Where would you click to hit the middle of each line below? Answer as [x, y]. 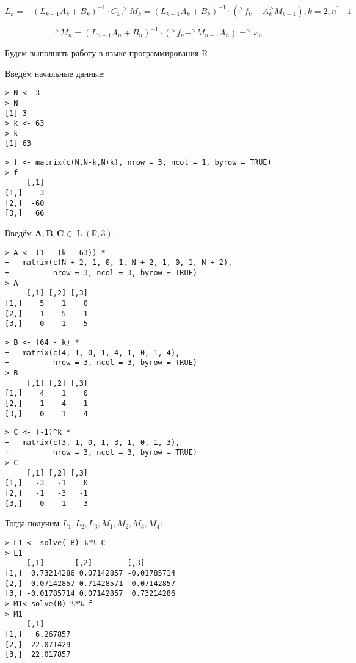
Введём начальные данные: [55, 73]
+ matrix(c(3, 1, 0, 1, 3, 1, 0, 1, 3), [93, 442]
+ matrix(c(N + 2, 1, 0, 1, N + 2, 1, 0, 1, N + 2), [119, 263]
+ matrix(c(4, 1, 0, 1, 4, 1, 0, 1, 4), [93, 353]
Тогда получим [32, 523]
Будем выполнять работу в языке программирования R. [108, 53]
